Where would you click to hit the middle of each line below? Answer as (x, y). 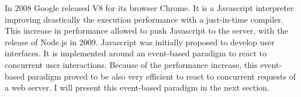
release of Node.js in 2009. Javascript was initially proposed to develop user (140, 42)
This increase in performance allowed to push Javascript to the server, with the (147, 30)
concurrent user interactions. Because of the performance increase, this (131, 64)
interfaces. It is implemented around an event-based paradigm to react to (136, 53)
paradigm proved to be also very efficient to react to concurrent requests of (161, 76)
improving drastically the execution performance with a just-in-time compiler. (144, 19)
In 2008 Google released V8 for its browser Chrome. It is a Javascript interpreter (149, 8)
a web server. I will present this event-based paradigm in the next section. (137, 87)
